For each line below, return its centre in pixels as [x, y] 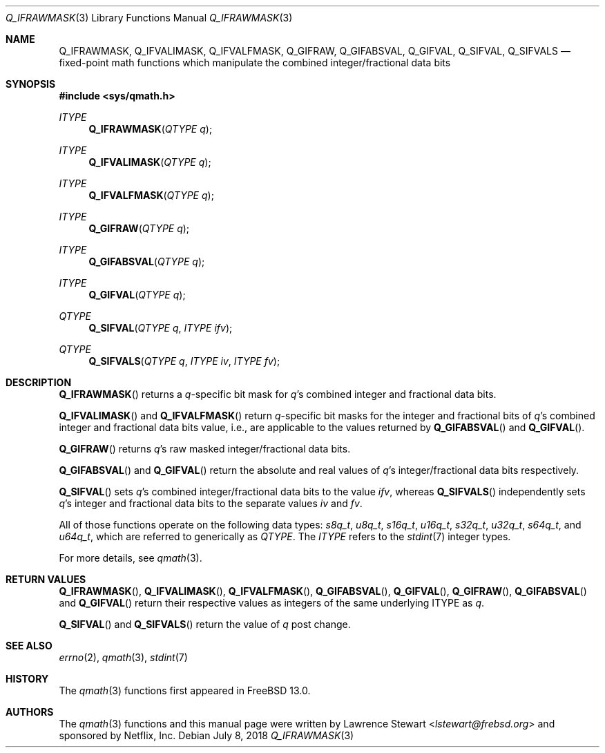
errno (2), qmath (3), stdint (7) [123, 657]
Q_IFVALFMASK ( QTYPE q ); [151, 195]
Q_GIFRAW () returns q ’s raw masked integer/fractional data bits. [205, 449]
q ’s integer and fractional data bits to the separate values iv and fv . [211, 503]
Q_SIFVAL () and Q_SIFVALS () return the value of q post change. [205, 624]
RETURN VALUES [46, 579]
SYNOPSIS [31, 84]
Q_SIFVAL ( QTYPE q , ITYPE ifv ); [161, 328]
